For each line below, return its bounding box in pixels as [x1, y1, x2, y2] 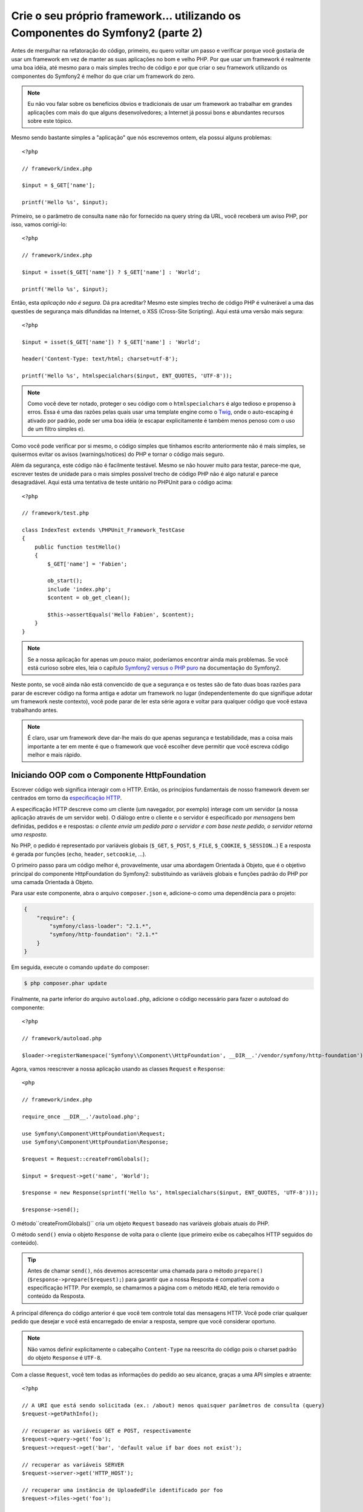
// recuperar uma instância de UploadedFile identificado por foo [22, 1487, 223, 1493]
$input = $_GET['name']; [22, 182, 96, 189]
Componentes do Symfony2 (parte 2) [11, 26, 203, 39]
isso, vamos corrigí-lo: [11, 221, 68, 228]
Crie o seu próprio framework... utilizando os [11, 9, 241, 22]
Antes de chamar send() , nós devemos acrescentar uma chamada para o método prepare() [27, 1267, 263, 1274]
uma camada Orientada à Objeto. [11, 878, 94, 885]
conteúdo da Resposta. [27, 1292, 86, 1300]
